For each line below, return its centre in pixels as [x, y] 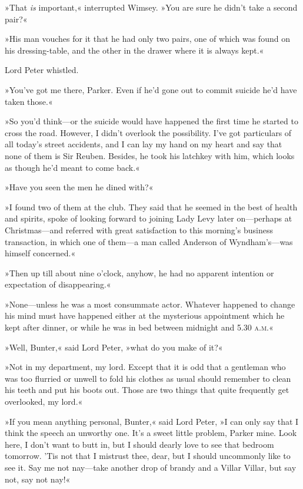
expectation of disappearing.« [58, 284]
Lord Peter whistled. [42, 70]
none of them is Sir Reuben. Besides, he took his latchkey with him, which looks [150, 155]
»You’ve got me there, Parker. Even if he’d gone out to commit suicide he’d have [151, 89]
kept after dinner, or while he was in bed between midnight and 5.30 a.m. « [139, 327]
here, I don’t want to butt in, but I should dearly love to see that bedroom [139, 444]
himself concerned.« [40, 253]
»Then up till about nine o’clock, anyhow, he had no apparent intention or [139, 272]
